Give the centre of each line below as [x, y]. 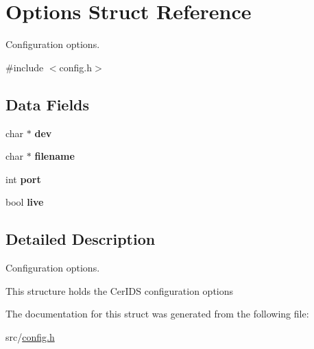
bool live [25, 202]
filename [55, 156]
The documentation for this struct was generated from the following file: [157, 314]
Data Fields [48, 104]
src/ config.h [30, 336]
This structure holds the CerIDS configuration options [120, 290]
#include [25, 67]
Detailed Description [81, 239]
